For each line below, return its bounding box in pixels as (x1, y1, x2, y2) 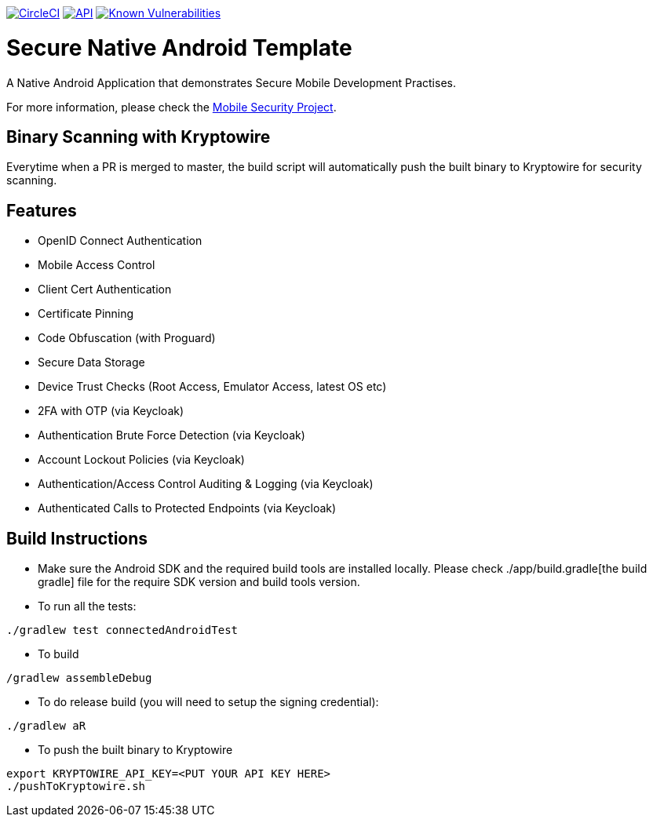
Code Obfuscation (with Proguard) (38, 331, 216, 345)
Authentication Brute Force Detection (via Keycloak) (38, 428, 305, 442)
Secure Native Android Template (6, 34, 352, 61)
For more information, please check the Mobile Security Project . (6, 100, 337, 114)
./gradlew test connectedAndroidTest (6, 624, 239, 637)
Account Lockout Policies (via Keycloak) (38, 453, 245, 467)
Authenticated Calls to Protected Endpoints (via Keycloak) (38, 501, 337, 515)
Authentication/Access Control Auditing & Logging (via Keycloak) (38, 477, 374, 491)
